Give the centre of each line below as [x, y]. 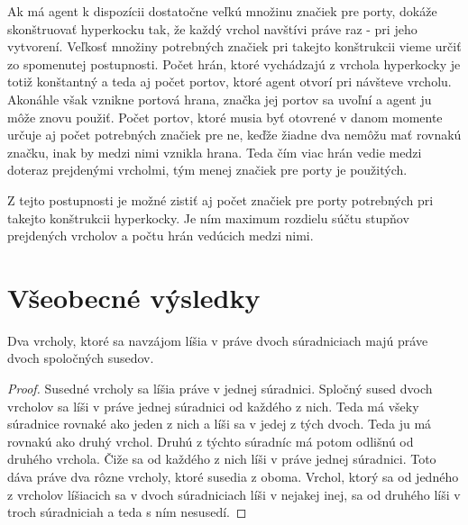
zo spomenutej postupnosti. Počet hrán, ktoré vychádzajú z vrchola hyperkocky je [234, 63]
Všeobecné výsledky [134, 297]
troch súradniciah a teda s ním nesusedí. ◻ [127, 512]
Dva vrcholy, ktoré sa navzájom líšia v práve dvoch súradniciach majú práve [218, 340]
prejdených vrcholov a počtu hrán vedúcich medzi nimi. [161, 235]
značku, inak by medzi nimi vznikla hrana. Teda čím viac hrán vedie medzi [215, 152]
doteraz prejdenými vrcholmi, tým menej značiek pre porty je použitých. [207, 170]
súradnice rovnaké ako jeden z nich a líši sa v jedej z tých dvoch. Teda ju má [220, 424]
